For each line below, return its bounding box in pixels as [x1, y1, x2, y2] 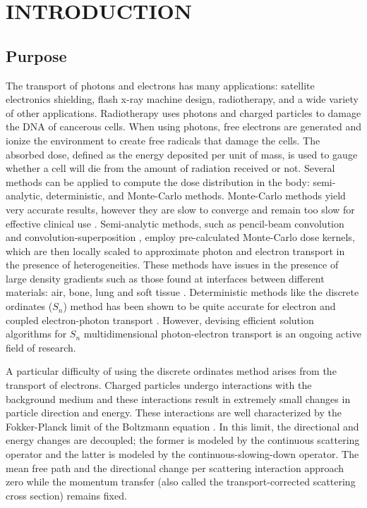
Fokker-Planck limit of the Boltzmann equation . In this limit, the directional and [6, 419, 359, 433]
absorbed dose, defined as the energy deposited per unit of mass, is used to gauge [6, 147, 358, 161]
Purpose [6, 44, 67, 66]
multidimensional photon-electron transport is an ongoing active [83, 326, 361, 341]
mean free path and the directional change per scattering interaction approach [6, 460, 344, 475]
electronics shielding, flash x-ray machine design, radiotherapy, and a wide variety [6, 92, 359, 106]
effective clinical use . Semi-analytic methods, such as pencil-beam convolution [6, 216, 344, 230]
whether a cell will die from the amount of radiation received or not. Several [6, 161, 335, 175]
